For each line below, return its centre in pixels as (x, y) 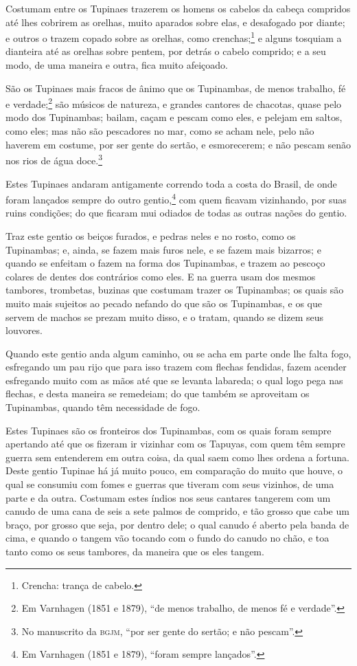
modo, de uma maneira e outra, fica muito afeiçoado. (117, 65)
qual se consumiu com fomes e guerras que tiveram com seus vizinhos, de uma (170, 484)
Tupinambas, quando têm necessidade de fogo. (103, 407)
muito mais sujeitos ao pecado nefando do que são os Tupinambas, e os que (164, 303)
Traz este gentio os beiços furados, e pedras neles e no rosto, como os (151, 235)
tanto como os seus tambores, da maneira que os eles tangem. (135, 551)
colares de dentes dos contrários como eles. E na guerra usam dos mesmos (161, 276)
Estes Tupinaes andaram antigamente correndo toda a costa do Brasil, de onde (171, 183)
